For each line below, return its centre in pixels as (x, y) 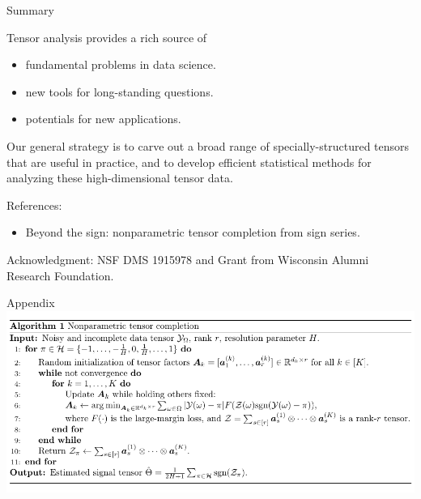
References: (34, 205)
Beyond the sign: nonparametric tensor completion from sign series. (193, 232)
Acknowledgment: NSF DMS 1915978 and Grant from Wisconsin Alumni (188, 259)
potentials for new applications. (103, 119)
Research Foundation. (60, 275)
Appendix (31, 303)
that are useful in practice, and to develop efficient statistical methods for (189, 162)
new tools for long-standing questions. (119, 91)
